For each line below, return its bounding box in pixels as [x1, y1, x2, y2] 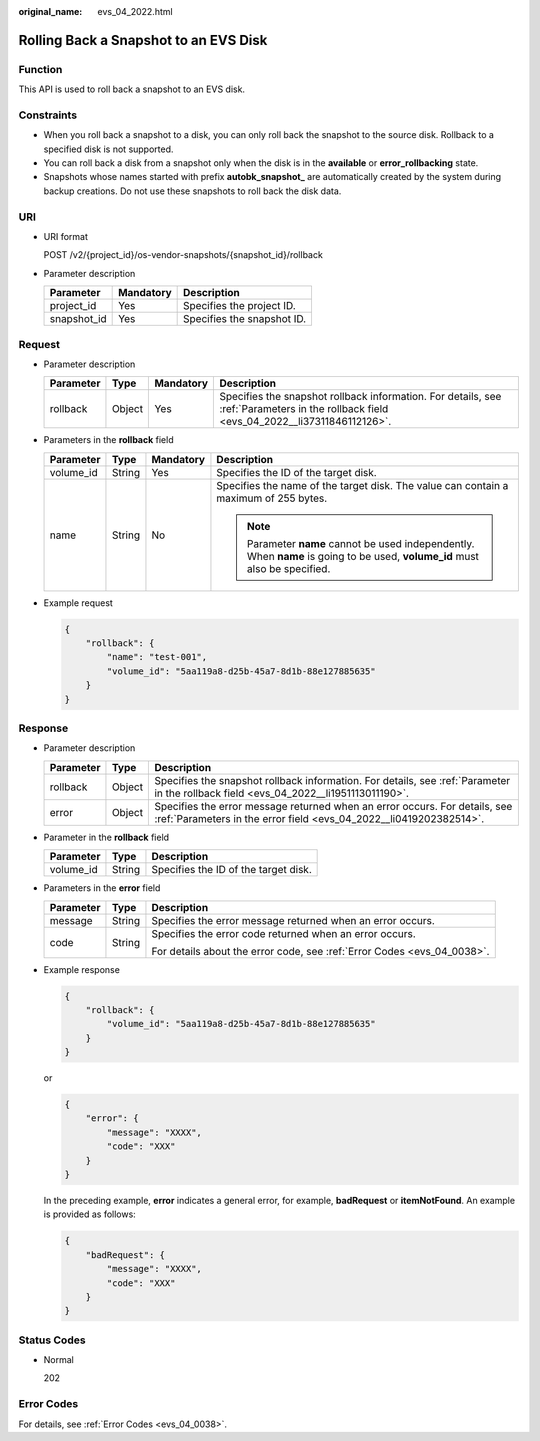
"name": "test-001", [106, 651, 208, 663]
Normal [43, 1354, 74, 1366]
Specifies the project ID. [183, 299, 297, 313]
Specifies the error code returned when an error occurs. [151, 926, 417, 940]
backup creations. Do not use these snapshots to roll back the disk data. [43, 185, 342, 197]
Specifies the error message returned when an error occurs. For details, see [154, 799, 513, 813]
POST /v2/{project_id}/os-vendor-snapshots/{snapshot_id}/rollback [43, 249, 324, 261]
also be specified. [246, 561, 331, 575]
